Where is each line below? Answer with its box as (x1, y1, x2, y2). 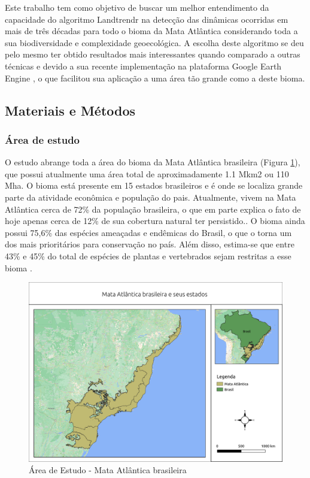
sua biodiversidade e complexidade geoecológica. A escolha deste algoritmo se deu (5, 36, 304, 49)
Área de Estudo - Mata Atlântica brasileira (29, 464, 187, 476)
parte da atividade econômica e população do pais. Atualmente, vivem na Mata (5, 190, 296, 203)
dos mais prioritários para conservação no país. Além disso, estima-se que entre (5, 238, 294, 250)
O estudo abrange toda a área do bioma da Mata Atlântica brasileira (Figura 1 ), (5, 156, 300, 168)
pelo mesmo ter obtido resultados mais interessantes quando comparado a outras (5, 48, 300, 60)
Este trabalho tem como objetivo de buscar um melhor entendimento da (5, 1, 269, 13)
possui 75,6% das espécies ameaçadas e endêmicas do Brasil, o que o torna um (5, 226, 292, 238)
